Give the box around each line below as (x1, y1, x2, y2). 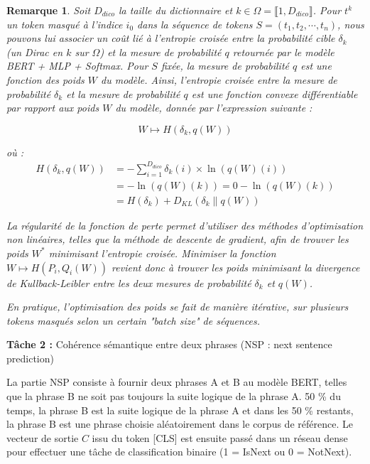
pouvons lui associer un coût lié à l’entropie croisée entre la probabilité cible (6, 31, 335, 45)
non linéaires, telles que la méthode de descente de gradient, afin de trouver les (6, 232, 349, 247)
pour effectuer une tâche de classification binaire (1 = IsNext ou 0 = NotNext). (6, 444, 352, 459)
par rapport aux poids (6, 100, 99, 115)
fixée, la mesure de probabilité (160, 58, 290, 73)
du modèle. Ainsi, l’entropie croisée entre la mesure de (101, 72, 337, 87)
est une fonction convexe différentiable (191, 86, 358, 101)
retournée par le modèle (232, 44, 334, 59)
